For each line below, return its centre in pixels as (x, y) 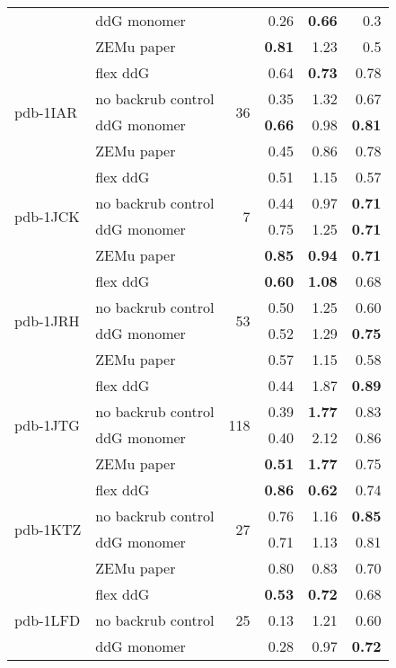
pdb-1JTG (47, 424)
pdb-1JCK (47, 216)
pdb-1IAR (46, 111)
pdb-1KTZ (48, 529)
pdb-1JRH (47, 320)
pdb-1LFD (48, 620)
